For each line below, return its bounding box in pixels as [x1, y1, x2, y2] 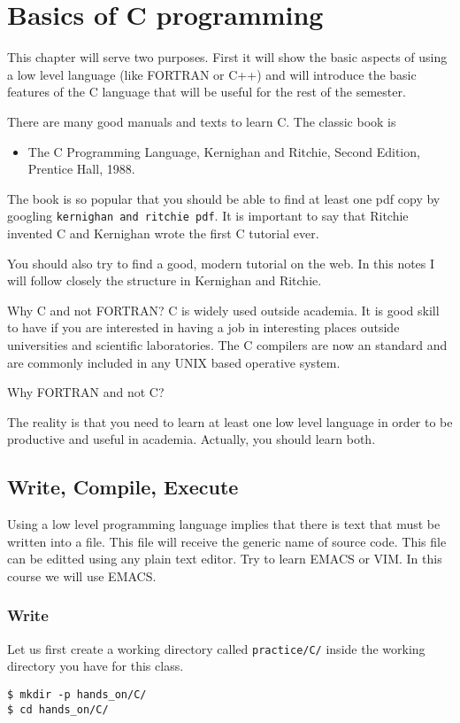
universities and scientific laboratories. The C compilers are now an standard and [7, 335, 448, 354]
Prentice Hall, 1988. [27, 159, 135, 178]
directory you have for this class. [7, 657, 184, 675]
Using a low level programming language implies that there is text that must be [7, 515, 441, 533]
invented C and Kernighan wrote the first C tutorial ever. [7, 223, 319, 242]
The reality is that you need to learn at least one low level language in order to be [7, 412, 453, 431]
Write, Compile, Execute [7, 473, 239, 501]
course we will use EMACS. [7, 566, 157, 585]
